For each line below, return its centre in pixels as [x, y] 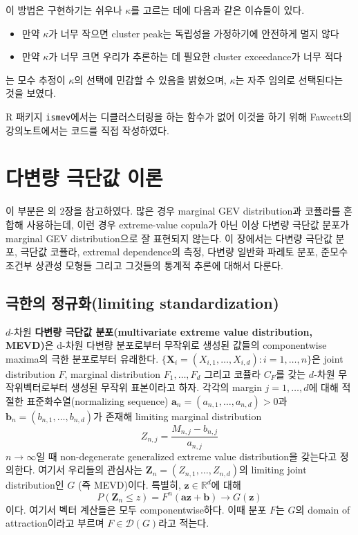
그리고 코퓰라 [233, 373]
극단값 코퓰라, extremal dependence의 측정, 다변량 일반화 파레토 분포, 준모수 [184, 252]
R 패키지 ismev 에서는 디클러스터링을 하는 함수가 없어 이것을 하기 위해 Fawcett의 [179, 116]
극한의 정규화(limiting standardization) [142, 302]
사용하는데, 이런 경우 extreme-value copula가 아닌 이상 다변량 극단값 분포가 [188, 224]
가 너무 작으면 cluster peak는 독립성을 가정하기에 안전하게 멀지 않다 [194, 33]
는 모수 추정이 [36, 79]
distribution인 [35, 485]
